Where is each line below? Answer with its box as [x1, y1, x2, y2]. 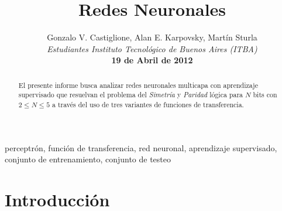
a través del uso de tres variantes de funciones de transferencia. [52, 100, 244, 110]
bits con [253, 90, 277, 100]
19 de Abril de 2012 [111, 54, 193, 66]
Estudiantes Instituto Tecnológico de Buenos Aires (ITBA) [47, 42, 257, 55]
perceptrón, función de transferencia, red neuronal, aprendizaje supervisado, [5, 141, 277, 154]
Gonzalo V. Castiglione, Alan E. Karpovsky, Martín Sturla [47, 31, 257, 43]
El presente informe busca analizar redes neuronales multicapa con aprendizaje [18, 80, 259, 90]
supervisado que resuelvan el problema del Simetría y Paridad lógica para [18, 90, 243, 100]
